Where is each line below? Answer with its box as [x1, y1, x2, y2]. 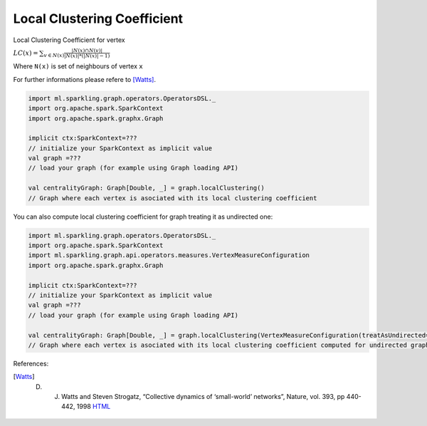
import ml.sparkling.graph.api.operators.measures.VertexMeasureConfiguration [28, 251, 310, 259]
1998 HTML [76, 402, 111, 411]
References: [13, 359, 49, 368]
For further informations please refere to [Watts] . [13, 75, 157, 83]
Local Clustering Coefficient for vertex [13, 36, 126, 44]
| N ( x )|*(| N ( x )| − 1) [64, 53, 110, 60]
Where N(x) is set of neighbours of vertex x [13, 62, 143, 71]
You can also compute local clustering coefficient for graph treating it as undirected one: [13, 212, 273, 221]
